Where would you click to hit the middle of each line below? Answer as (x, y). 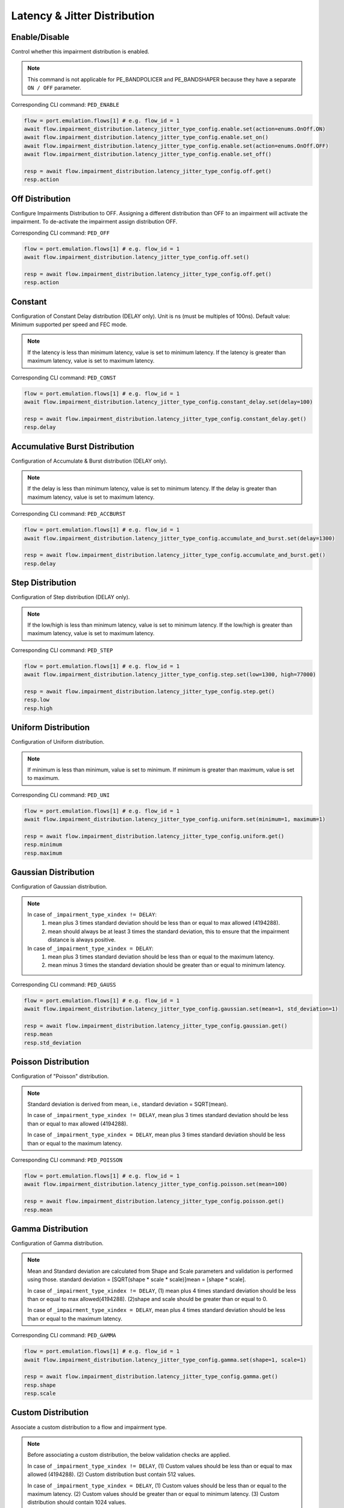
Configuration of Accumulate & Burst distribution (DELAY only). (89, 461)
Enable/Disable (40, 37)
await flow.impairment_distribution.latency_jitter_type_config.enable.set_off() (148, 154)
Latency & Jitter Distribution (83, 16)
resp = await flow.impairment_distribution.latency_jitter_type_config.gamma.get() (151, 1377)
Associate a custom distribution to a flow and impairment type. (89, 1427)
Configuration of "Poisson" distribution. (60, 1076)
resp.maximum (43, 853)
